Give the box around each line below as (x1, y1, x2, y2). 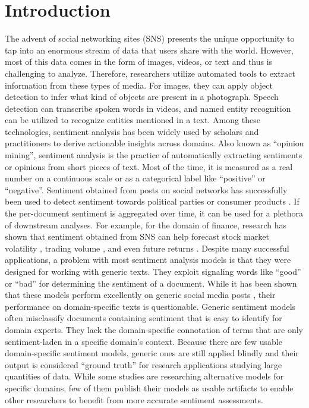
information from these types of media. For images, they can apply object (5, 79, 273, 91)
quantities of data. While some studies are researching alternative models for (5, 370, 284, 382)
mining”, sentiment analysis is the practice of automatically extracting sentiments (5, 149, 302, 161)
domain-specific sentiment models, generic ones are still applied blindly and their (5, 347, 299, 359)
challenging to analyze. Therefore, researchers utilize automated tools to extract (5, 67, 295, 79)
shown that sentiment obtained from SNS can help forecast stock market (5, 230, 269, 243)
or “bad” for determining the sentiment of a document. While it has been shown (5, 277, 297, 289)
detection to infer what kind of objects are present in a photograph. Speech (5, 90, 279, 103)
